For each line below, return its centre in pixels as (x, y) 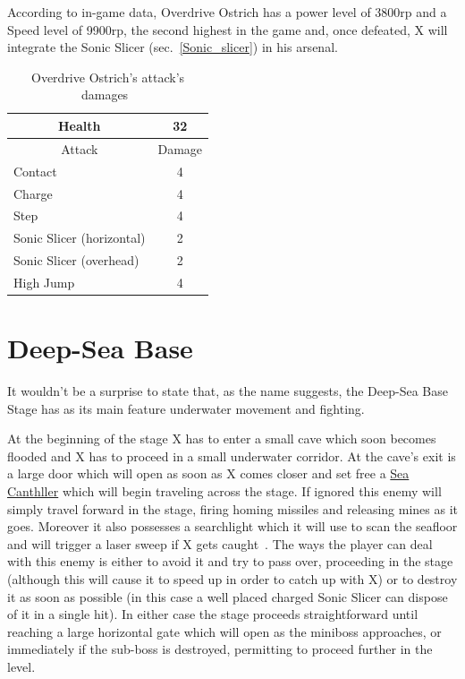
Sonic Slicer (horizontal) (80, 238)
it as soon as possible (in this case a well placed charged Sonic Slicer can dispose (228, 596)
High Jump (44, 282)
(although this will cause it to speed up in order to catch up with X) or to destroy (232, 579)
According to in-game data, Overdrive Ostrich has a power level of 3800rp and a (227, 12)
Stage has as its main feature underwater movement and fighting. (186, 408)
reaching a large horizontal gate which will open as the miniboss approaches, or (224, 631)
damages (105, 95)
